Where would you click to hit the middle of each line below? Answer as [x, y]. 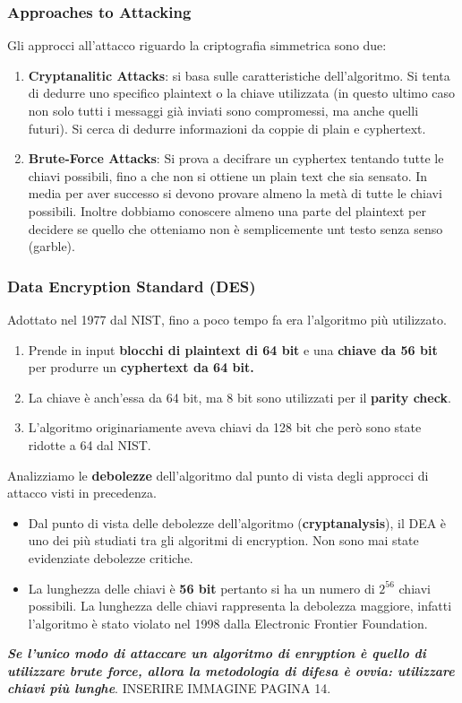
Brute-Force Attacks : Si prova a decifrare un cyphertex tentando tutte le [236, 158]
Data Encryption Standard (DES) [132, 286]
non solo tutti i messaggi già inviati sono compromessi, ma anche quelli [223, 110]
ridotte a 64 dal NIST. [90, 444]
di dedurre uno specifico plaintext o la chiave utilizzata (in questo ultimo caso [242, 93]
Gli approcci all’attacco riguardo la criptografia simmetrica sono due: [197, 45]
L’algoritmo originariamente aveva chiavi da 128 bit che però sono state [225, 427]
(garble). [51, 246]
